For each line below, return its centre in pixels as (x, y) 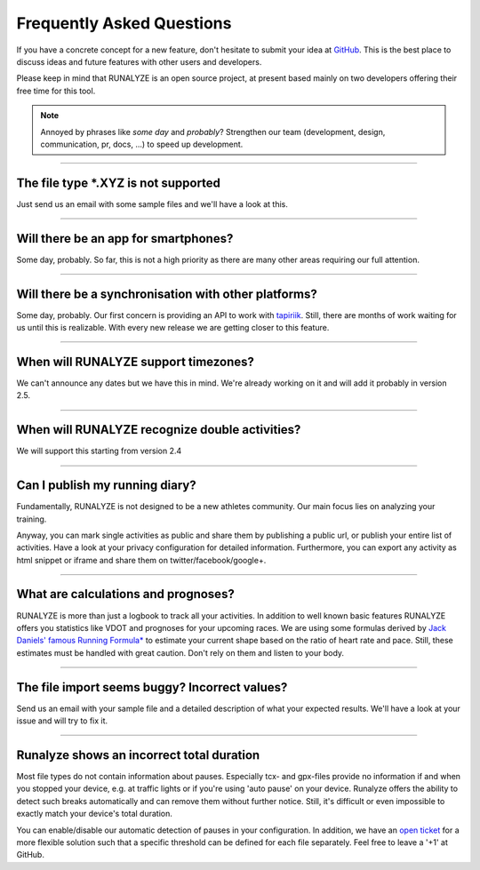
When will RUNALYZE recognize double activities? (159, 430)
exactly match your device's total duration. (94, 814)
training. (32, 519)
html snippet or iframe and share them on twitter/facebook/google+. (141, 560)
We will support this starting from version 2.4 (99, 451)
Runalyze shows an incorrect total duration (138, 755)
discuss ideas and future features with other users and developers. (139, 61)
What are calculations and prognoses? (125, 594)
